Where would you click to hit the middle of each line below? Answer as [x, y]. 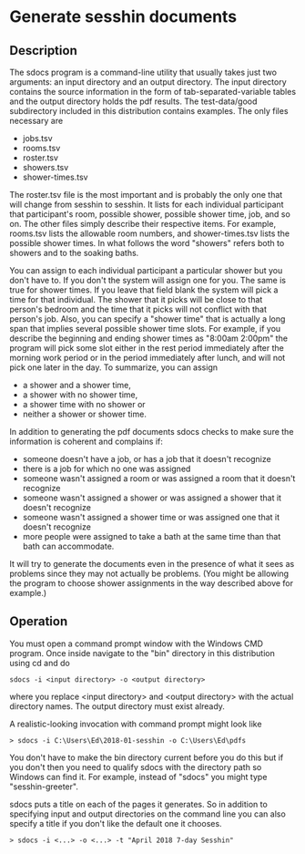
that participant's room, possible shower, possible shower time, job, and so [150, 214]
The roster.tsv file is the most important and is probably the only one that [146, 195]
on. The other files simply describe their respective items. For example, [142, 224]
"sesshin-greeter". [44, 787]
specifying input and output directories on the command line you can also [148, 814]
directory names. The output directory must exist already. [117, 706]
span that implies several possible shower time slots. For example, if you [145, 329]
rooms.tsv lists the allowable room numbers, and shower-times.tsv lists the [149, 233]
